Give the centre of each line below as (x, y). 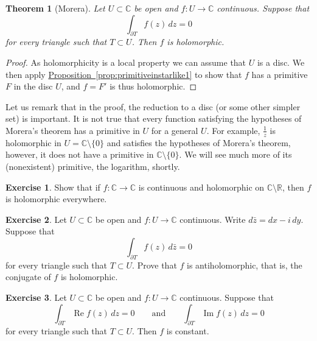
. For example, (233, 130)
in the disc (33, 86)
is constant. (188, 331)
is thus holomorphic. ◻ (153, 86)
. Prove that (155, 265)
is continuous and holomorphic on (201, 187)
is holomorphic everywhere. (56, 199)
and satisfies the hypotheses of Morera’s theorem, (199, 142)
